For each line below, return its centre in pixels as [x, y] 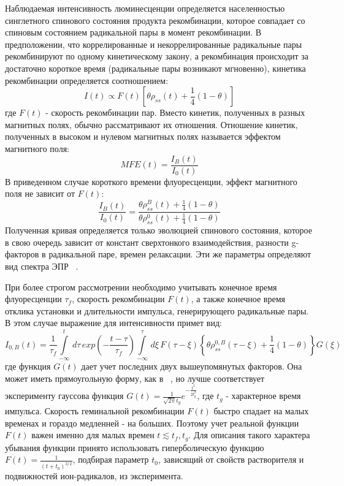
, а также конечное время [238, 299]
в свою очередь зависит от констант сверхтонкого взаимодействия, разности [147, 242]
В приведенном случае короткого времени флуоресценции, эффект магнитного [151, 181]
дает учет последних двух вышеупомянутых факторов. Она [192, 366]
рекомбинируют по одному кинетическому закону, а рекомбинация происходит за [157, 56]
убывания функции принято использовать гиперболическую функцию [135, 447]
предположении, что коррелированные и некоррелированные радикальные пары [154, 44]
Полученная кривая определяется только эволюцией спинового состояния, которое [159, 230]
